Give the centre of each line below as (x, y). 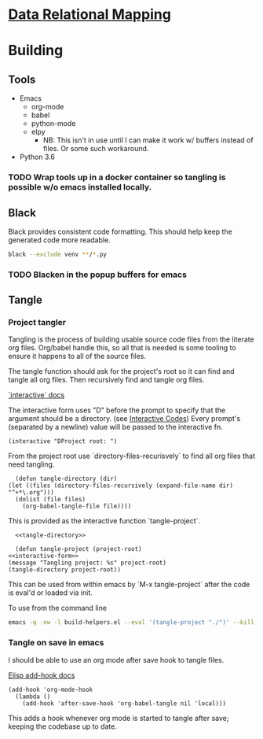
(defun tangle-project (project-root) (79, 549)
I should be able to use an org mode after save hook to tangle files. (116, 660)
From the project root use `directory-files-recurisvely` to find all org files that (131, 456)
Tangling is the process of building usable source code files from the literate (131, 339)
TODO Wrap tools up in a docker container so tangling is (117, 177)
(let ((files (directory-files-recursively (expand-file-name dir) (121, 486)
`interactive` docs (37, 395)
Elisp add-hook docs (42, 675)
